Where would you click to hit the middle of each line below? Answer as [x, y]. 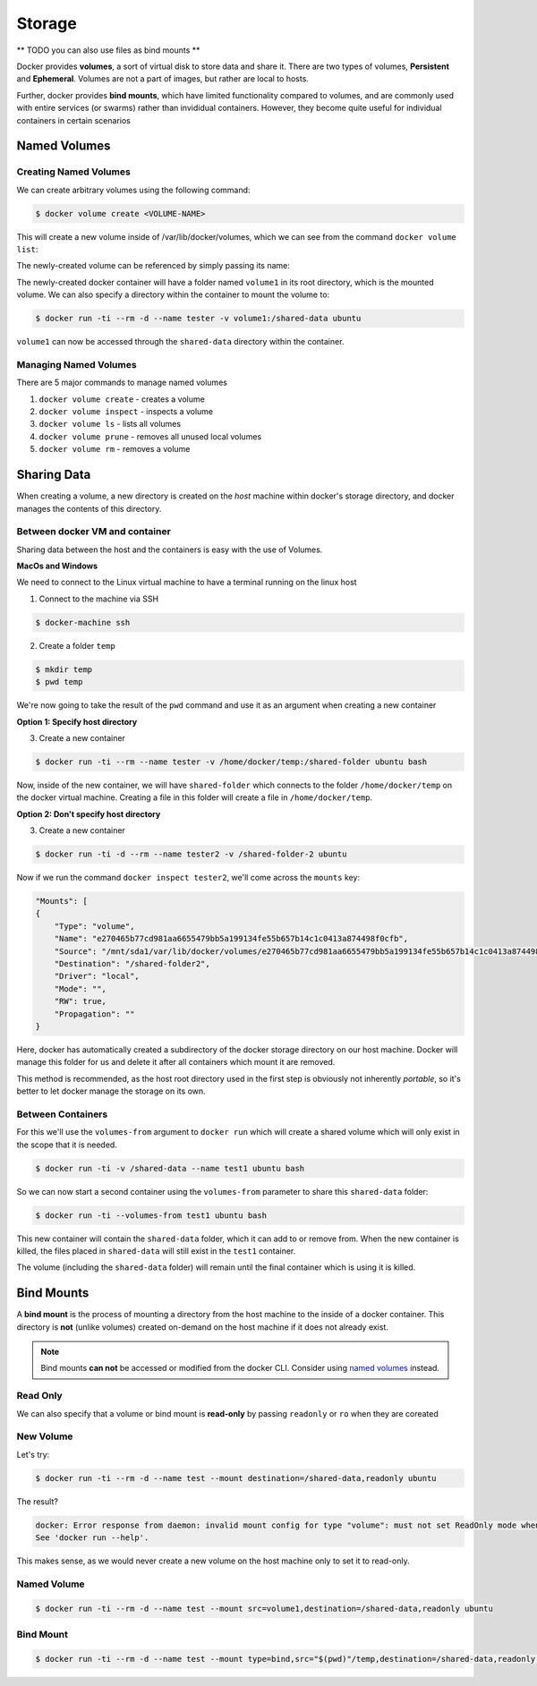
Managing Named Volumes [77, 364]
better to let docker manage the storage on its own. [111, 1091]
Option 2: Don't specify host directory [89, 813]
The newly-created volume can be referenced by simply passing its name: [153, 266]
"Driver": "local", [97, 976]
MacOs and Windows [57, 566]
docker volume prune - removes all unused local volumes [150, 436]
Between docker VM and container [94, 532]
